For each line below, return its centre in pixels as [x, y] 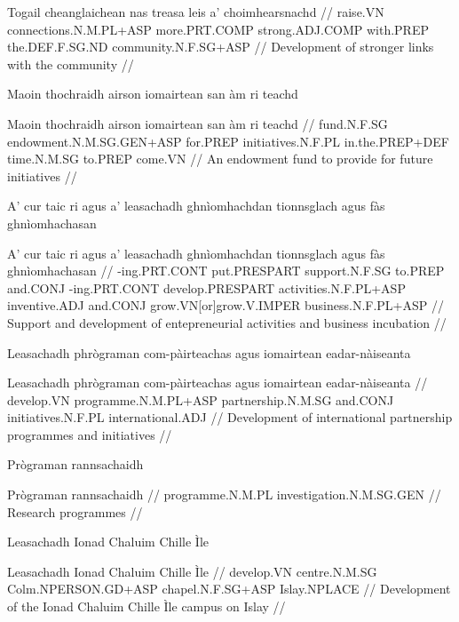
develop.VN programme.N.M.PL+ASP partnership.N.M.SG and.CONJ [201, 399]
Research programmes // [75, 511]
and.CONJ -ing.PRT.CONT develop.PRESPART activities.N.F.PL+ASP [206, 287]
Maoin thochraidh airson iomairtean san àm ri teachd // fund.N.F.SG [198, 123]
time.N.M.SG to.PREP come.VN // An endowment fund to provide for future [220, 159]
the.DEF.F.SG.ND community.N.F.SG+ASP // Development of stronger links [221, 47]
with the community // [71, 64]
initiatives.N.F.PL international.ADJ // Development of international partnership [230, 417]
